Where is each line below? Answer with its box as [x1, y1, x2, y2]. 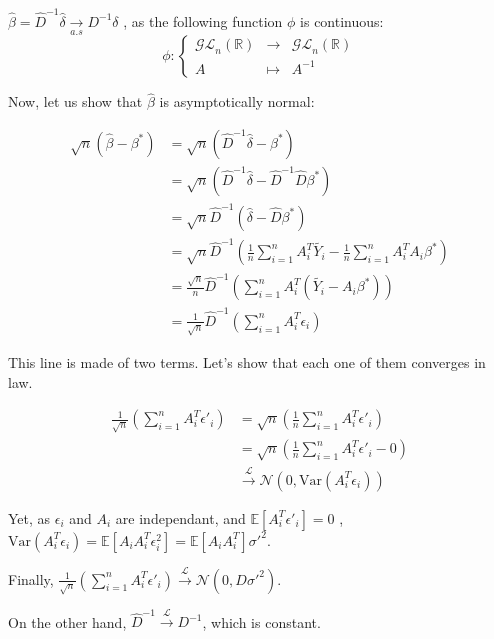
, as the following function [123, 10, 283, 31]
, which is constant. [202, 611, 321, 632]
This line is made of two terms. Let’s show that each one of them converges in [8, 351, 486, 372]
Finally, [8, 568, 54, 589]
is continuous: [300, 10, 384, 31]
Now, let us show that [8, 91, 143, 112]
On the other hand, [8, 611, 127, 632]
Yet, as [8, 507, 51, 528]
